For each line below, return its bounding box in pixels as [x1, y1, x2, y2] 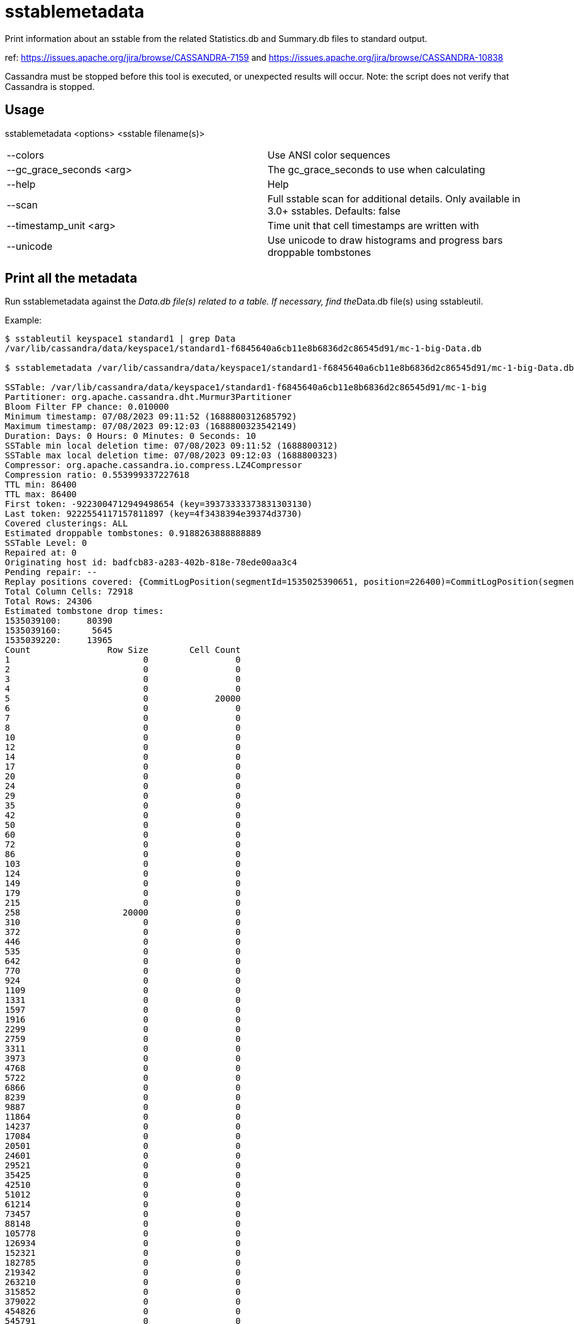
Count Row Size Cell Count [5, 645, 241, 655]
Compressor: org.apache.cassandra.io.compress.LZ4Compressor [5, 460, 302, 471]
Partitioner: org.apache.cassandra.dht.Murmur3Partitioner [5, 392, 292, 402]
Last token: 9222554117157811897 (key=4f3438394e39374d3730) [5, 509, 302, 519]
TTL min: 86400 [5, 480, 77, 490]
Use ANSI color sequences [268, 148, 390, 161]
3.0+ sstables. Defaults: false [268, 204, 401, 217]
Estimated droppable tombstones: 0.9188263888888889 [5, 528, 261, 539]
